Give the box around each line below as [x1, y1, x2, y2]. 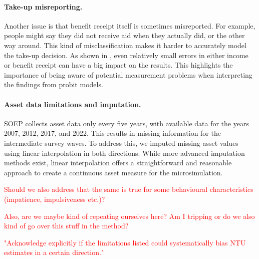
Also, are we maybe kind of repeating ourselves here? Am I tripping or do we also [4, 210, 255, 221]
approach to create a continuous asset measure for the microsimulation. [4, 167, 223, 177]
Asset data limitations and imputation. [4, 99, 141, 109]
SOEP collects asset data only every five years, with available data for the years [4, 118, 249, 128]
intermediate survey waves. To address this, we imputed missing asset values [4, 137, 238, 148]
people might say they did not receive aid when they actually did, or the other [4, 30, 245, 41]
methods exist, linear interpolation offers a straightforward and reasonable [4, 157, 232, 168]
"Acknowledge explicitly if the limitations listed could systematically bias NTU [4, 237, 246, 247]
